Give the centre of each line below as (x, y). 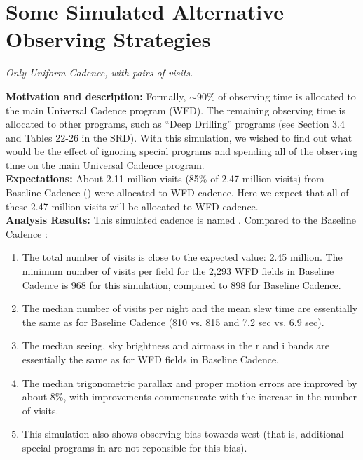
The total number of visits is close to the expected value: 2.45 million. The (182, 257)
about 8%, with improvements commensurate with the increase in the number (189, 397)
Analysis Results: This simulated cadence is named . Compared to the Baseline (181, 220)
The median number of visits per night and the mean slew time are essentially (190, 308)
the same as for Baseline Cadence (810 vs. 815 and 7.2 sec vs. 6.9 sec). (173, 322)
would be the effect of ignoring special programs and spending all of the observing (182, 151)
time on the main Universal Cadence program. (105, 164)
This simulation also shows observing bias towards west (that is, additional (183, 434)
